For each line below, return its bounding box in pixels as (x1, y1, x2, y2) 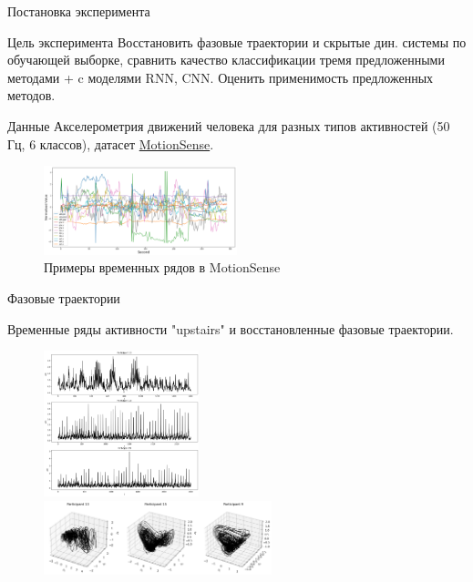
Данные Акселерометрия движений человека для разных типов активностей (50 (7, 116, 450, 135)
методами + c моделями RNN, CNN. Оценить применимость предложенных (7, 67, 434, 87)
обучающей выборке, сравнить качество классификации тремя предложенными (7, 50, 445, 69)
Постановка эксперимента (7, 2, 150, 20)
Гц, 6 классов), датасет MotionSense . (7, 134, 214, 153)
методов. (7, 86, 56, 105)
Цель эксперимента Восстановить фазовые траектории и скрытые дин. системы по (7, 32, 467, 51)
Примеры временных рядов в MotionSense (44, 258, 281, 277)
